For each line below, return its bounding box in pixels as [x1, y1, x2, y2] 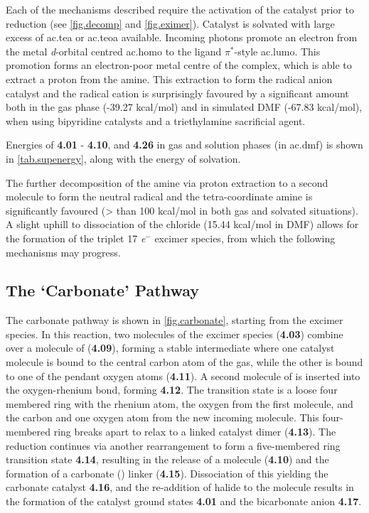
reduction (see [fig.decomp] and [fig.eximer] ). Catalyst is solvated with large [6, 16, 335, 31]
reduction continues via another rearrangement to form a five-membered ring [6, 438, 341, 453]
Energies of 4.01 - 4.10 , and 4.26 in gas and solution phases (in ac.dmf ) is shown [6, 137, 363, 152]
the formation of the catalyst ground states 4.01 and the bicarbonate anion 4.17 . [6, 494, 362, 509]
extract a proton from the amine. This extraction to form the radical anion [6, 71, 333, 86]
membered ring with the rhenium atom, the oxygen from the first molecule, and [6, 396, 353, 411]
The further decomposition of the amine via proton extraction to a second [6, 175, 328, 190]
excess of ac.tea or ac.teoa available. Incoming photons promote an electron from [6, 30, 358, 45]
